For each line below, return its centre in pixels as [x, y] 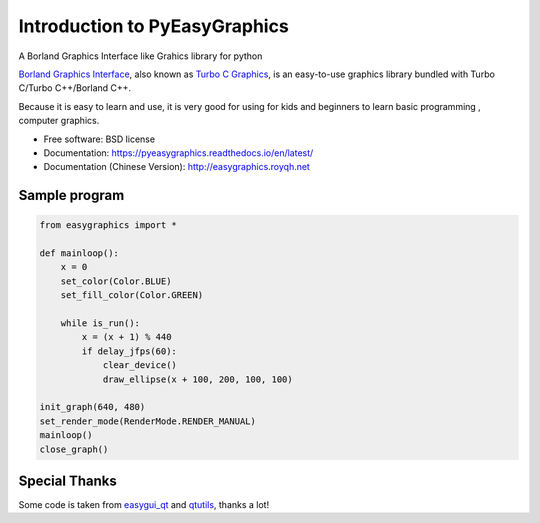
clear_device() [139, 365]
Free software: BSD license [99, 139]
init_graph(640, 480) [92, 407]
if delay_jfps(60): [129, 351]
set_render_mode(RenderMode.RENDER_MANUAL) [148, 421]
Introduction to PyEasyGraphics [153, 26]
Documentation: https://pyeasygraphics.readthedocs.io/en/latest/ [178, 152]
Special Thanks [67, 480]
